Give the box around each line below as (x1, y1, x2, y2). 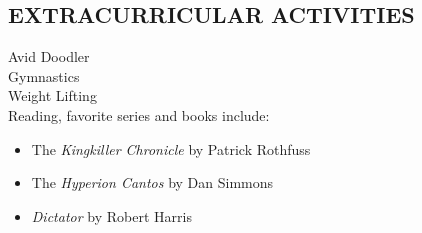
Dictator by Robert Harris (31, 205, 192, 226)
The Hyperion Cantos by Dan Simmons (31, 172, 274, 193)
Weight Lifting (8, 85, 97, 106)
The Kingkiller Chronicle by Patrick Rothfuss (31, 138, 311, 159)
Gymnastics (8, 65, 80, 86)
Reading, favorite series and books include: (8, 104, 270, 125)
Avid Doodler (8, 46, 90, 67)
